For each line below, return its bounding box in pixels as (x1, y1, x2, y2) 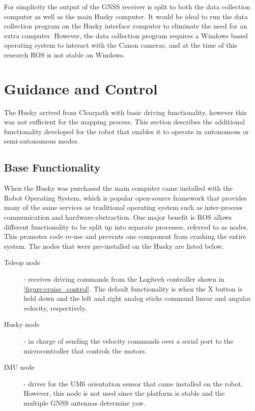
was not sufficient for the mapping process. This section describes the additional (4, 117, 245, 127)
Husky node (4, 319, 40, 329)
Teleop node (4, 257, 40, 267)
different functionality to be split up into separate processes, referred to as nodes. (4, 221, 249, 232)
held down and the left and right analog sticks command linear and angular (24, 293, 251, 303)
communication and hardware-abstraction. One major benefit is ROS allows (4, 212, 232, 222)
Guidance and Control (4, 78, 158, 98)
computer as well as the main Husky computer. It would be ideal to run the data (4, 11, 248, 21)
